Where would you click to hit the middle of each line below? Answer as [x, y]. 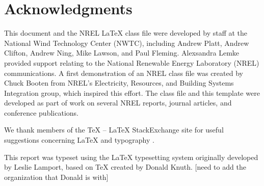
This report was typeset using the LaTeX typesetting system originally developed [131, 157]
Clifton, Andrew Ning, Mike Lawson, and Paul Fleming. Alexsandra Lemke [122, 53]
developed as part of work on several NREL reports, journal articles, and [118, 103]
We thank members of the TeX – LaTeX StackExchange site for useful [114, 130]
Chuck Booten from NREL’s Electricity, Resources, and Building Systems [119, 83]
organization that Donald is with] [56, 177]
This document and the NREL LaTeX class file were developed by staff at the [126, 33]
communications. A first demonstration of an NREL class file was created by [124, 73]
